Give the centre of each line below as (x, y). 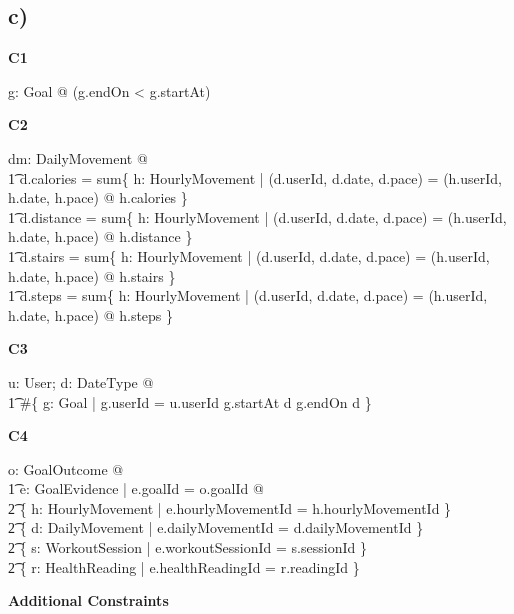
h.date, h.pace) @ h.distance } (100, 236)
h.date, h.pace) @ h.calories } (98, 197)
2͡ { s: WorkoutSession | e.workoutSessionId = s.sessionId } (187, 547)
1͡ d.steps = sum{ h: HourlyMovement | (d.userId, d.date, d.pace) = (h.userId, (248, 295)
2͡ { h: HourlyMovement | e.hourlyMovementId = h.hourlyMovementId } (230, 507)
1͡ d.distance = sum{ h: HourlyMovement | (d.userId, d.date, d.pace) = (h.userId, (257, 216)
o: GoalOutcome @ (66, 468)
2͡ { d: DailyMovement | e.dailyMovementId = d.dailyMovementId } (216, 527)
